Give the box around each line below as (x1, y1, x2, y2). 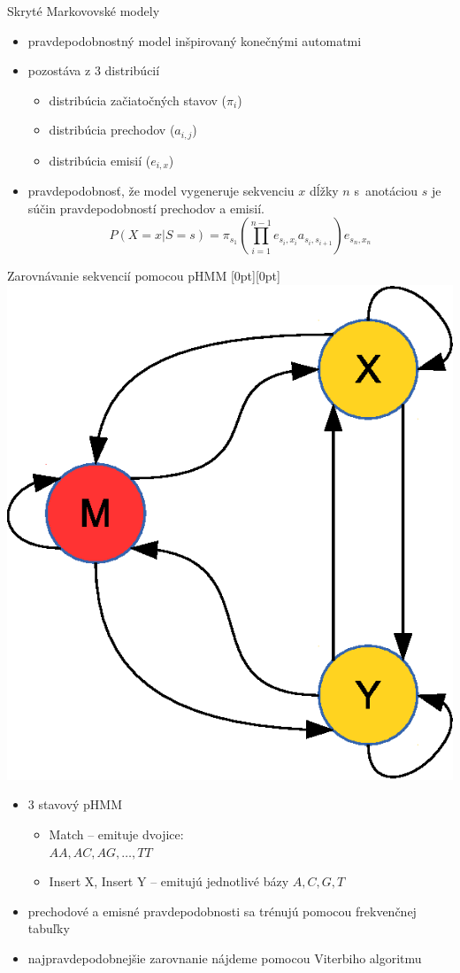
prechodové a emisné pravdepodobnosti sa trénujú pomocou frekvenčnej (27, 901, 417, 920)
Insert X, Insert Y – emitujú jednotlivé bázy (49, 872, 289, 891)
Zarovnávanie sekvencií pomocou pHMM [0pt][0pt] (7, 266, 280, 285)
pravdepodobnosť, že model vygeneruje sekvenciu (27, 181, 295, 200)
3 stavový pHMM (27, 795, 123, 814)
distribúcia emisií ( (49, 151, 151, 169)
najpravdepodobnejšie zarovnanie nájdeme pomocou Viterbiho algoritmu (27, 948, 422, 967)
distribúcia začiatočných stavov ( (49, 90, 227, 109)
